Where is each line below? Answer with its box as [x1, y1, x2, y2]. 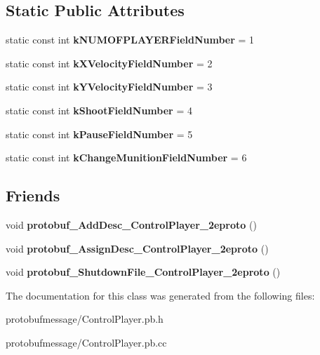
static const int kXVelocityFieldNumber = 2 [6, 55, 213, 70]
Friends [6, 185, 60, 206]
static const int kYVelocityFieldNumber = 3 [6, 79, 213, 94]
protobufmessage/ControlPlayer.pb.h [6, 312, 164, 326]
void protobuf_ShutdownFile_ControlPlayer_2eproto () [6, 264, 281, 279]
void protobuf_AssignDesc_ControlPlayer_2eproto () [6, 241, 269, 255]
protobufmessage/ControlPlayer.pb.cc [6, 335, 167, 349]
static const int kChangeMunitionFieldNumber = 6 [6, 150, 247, 165]
